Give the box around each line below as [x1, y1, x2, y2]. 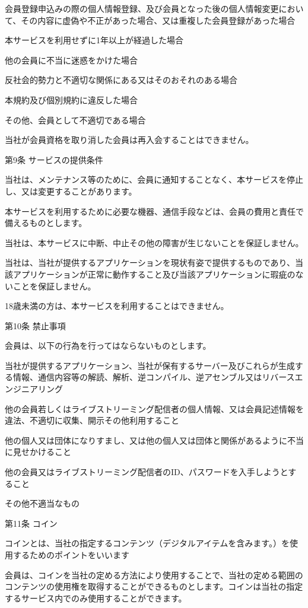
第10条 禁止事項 [5, 319, 66, 332]
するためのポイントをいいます [12, 549, 129, 561]
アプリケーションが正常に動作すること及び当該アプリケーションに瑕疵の [12, 268, 296, 280]
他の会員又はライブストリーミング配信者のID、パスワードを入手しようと [5, 466, 288, 478]
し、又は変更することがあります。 [5, 184, 137, 197]
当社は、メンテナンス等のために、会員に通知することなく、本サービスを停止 [5, 173, 303, 186]
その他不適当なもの [5, 497, 80, 510]
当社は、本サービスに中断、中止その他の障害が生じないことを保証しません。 [5, 236, 304, 249]
